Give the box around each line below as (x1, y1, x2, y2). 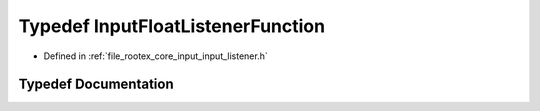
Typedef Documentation (18, 76, 174, 93)
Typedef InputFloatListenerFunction (18, 15, 325, 37)
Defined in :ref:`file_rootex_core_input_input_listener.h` (43, 50, 269, 62)
